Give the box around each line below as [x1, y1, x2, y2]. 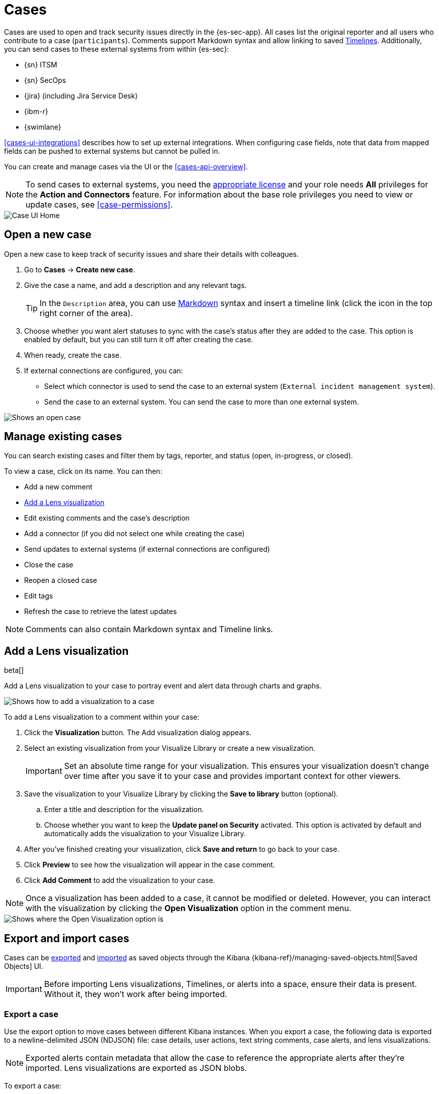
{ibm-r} [24, 107, 48, 116]
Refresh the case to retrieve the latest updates [24, 607, 177, 616]
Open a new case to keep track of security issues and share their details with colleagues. [4, 249, 299, 258]
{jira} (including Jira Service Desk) [24, 91, 138, 100]
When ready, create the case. [24, 350, 121, 359]
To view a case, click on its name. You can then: [4, 467, 163, 476]
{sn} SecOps [24, 75, 66, 84]
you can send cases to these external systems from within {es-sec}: [4, 44, 229, 53]
